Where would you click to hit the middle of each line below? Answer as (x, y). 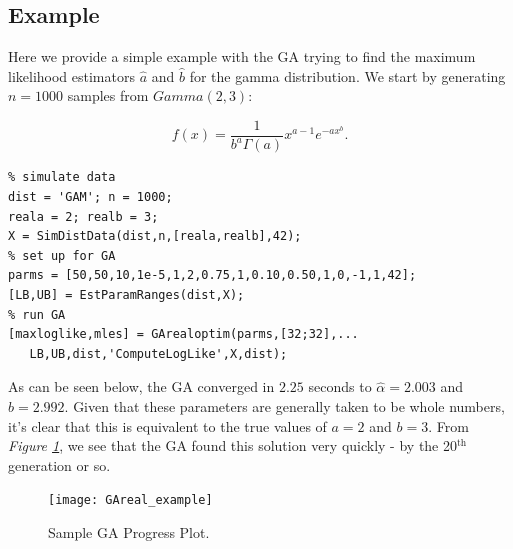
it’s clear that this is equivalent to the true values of (167, 425)
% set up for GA (62, 255)
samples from (108, 95)
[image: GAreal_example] (130, 500)
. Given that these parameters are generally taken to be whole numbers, (284, 405)
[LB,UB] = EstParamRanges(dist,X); (126, 294)
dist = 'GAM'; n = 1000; (90, 196)
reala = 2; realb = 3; (83, 216)
